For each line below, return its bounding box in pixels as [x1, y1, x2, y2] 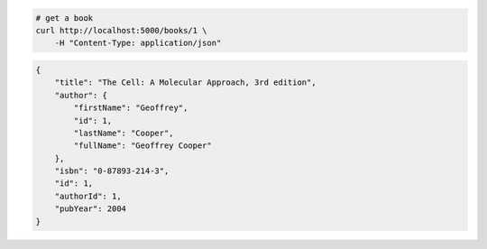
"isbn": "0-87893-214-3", [54, 166, 170, 176]
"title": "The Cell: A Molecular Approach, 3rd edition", [54, 78, 317, 88]
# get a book [35, 13, 94, 23]
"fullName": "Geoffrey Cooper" [73, 141, 212, 151]
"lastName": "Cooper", [73, 127, 175, 138]
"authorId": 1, [54, 190, 122, 201]
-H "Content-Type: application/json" [54, 38, 222, 49]
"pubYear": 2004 [54, 204, 126, 214]
